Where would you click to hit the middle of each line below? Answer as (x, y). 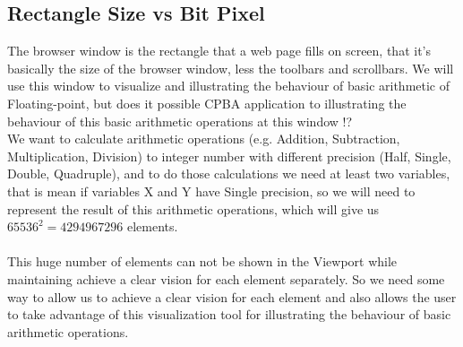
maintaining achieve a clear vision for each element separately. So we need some (226, 278)
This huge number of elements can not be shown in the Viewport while (202, 261)
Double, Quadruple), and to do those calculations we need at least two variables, (229, 173)
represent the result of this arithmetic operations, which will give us (193, 208)
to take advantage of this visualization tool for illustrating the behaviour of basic (229, 314)
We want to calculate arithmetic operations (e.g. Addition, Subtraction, (204, 139)
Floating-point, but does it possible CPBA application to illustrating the (207, 103)
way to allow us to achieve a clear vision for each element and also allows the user (232, 296)
